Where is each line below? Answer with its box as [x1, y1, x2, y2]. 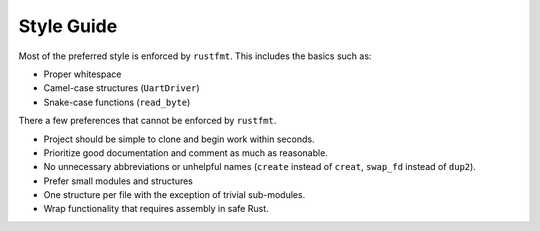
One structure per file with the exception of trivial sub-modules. [43, 189, 306, 201]
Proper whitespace [43, 68, 122, 80]
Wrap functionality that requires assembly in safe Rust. [43, 203, 269, 215]
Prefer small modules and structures [43, 175, 194, 187]
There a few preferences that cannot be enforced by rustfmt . [18, 115, 277, 127]
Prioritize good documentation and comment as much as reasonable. [43, 146, 329, 159]
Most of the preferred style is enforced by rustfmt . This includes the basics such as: [18, 50, 372, 62]
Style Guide [18, 15, 118, 37]
